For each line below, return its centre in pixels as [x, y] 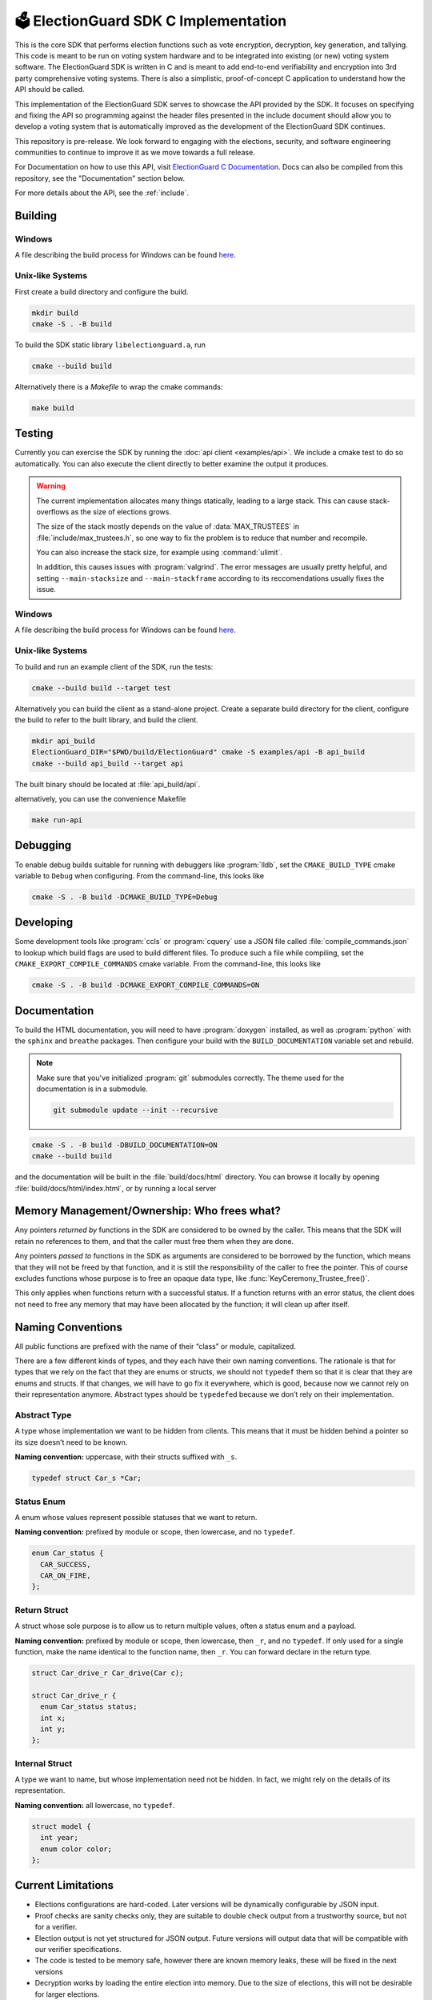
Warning [51, 486]
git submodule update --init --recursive [136, 1110]
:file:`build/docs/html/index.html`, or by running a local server [116, 1188]
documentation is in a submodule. [92, 1089]
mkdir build [55, 313]
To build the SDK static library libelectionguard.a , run [110, 345]
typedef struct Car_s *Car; [86, 1478]
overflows [53, 511]
